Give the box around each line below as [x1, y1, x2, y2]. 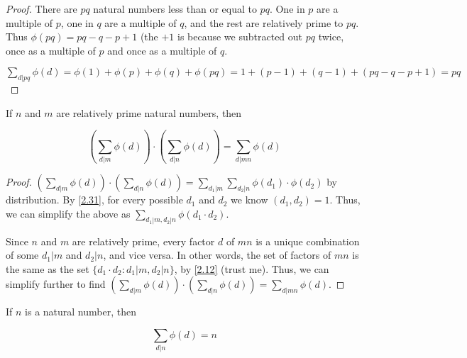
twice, [318, 29, 344, 44]
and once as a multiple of [107, 43, 217, 57]
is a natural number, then [25, 304, 136, 319]
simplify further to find [6, 276, 106, 291]
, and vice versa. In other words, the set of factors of [103, 247, 331, 262]
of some [6, 247, 39, 262]
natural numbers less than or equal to [93, 1, 257, 16]
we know [231, 192, 268, 207]
